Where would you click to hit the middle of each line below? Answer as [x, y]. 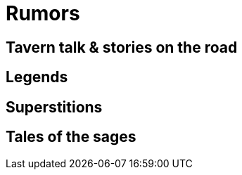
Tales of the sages [71, 137]
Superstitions [54, 107]
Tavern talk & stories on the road [122, 47]
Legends [37, 77]
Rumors [43, 13]
